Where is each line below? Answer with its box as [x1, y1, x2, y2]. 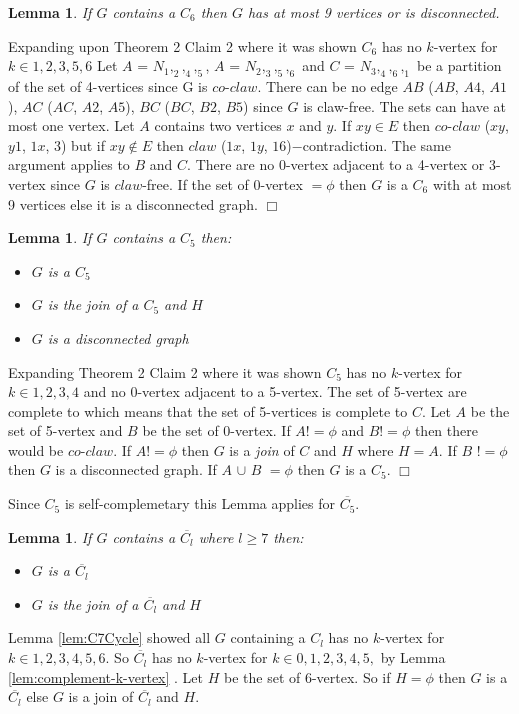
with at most [432, 173, 512, 194]
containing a [230, 627, 306, 648]
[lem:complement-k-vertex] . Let [8, 666, 204, 687]
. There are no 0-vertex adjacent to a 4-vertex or [187, 154, 485, 175]
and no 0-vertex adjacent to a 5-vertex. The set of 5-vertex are [83, 381, 467, 402]
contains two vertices [154, 115, 282, 136]
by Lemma [380, 647, 446, 668]
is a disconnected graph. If [55, 459, 217, 480]
